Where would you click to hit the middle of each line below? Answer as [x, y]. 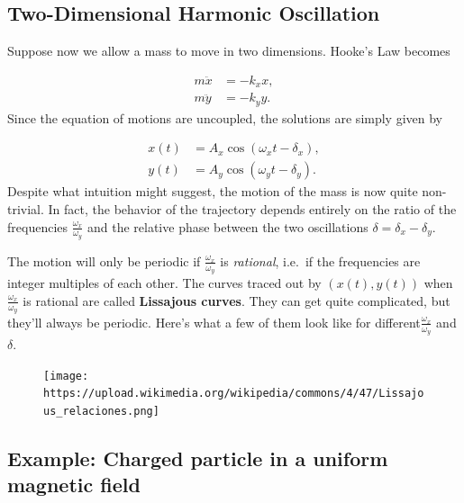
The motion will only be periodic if [104, 260]
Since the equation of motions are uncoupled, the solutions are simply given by [225, 117]
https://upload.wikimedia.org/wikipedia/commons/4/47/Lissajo [234, 394]
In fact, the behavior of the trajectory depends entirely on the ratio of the [252, 209]
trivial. [26, 209]
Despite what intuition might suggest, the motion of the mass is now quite [213, 191]
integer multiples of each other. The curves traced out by [164, 283]
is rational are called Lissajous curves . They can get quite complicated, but [237, 300]
